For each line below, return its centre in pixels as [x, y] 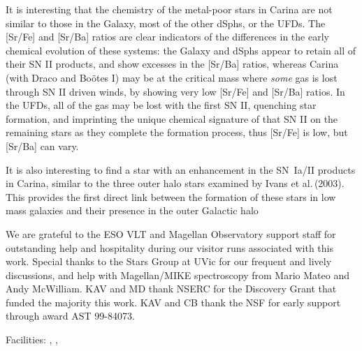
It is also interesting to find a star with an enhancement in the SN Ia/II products [181, 169]
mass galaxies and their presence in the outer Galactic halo [132, 210]
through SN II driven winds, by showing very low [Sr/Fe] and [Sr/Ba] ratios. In [175, 91]
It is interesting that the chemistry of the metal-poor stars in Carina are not [169, 9]
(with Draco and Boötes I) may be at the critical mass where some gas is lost [172, 77]
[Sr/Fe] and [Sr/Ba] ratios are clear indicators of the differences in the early [167, 37]
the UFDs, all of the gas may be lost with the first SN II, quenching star [161, 105]
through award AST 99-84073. [70, 316]
